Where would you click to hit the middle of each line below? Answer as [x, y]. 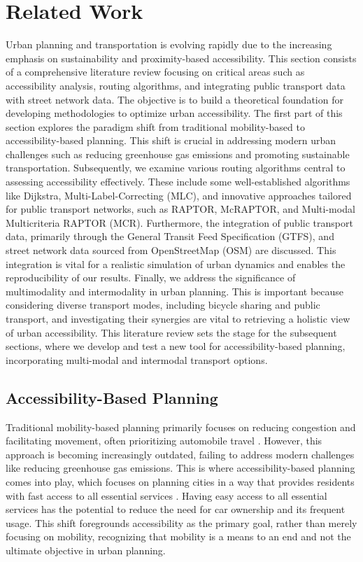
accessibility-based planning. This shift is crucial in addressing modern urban [171, 140]
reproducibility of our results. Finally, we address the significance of [151, 278]
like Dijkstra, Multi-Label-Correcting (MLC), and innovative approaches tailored [179, 195]
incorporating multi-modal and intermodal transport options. [137, 359]
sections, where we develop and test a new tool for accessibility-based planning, [176, 346]
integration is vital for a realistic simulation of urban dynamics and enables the [176, 264]
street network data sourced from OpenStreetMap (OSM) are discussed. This [171, 250]
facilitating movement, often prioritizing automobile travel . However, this [164, 441]
